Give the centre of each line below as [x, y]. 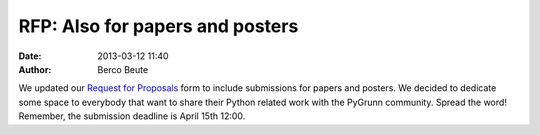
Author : [35, 69]
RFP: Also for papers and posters [158, 26]
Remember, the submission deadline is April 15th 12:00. [132, 116]
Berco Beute [123, 69]
